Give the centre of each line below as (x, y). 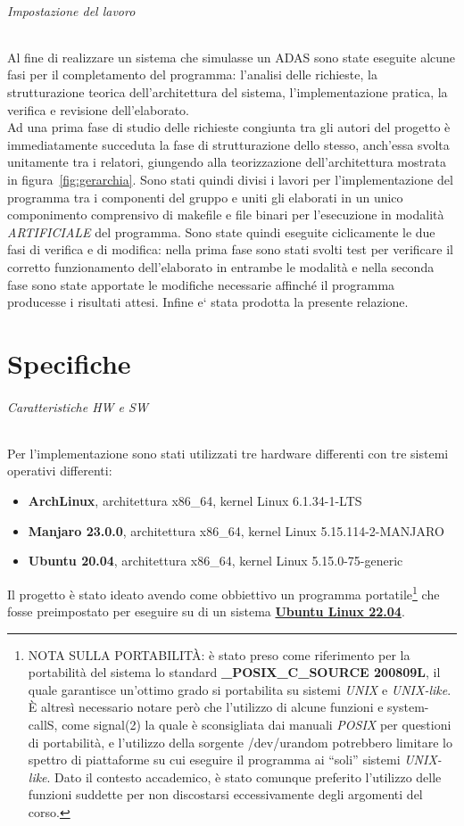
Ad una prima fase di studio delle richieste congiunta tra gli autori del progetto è (229, 127)
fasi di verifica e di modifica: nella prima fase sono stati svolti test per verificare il (230, 249)
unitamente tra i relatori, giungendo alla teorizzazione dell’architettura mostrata (227, 162)
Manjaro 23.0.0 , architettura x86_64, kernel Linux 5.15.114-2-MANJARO (236, 530)
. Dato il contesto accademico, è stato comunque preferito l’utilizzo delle (244, 776)
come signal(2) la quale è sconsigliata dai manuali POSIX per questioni (257, 725)
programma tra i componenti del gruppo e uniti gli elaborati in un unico (205, 197)
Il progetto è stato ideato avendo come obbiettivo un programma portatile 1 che (224, 592)
